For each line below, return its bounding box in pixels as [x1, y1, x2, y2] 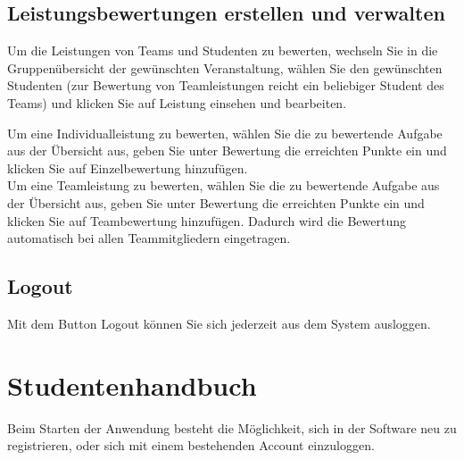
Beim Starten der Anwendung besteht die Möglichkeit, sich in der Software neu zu [7, 418, 457, 437]
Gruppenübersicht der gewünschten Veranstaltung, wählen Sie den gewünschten [7, 58, 443, 77]
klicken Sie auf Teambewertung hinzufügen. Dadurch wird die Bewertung [7, 211, 407, 230]
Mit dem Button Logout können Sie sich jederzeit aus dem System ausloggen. [7, 314, 431, 332]
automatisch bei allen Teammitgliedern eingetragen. [7, 229, 291, 247]
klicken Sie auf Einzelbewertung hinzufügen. [7, 158, 248, 177]
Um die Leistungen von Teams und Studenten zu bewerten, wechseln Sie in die [7, 41, 438, 60]
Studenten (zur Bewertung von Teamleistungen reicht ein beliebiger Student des [7, 76, 444, 95]
